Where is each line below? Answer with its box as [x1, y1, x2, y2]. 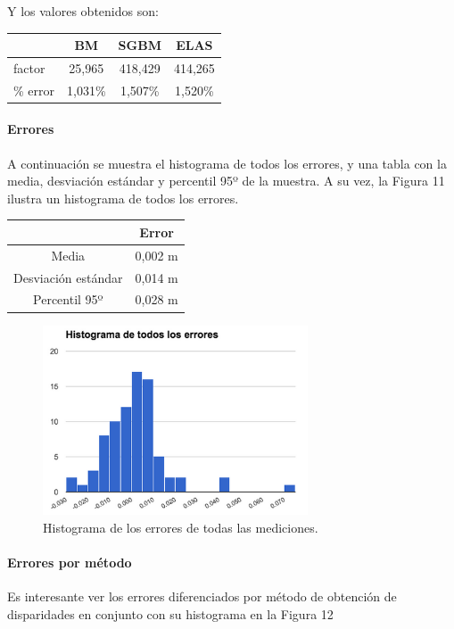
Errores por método [7, 552, 132, 571]
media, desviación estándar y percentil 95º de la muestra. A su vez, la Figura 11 [7, 171, 445, 190]
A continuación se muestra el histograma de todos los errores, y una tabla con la [7, 153, 447, 172]
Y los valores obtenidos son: [7, 2, 159, 20]
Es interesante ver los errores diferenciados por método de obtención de [7, 586, 397, 605]
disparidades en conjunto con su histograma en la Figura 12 [7, 604, 334, 623]
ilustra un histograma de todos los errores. [7, 188, 239, 207]
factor [13, 58, 45, 77]
